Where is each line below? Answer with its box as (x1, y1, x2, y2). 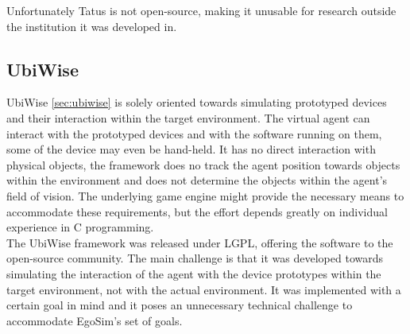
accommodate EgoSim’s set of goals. (6, 312, 183, 328)
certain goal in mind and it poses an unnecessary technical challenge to (6, 297, 353, 313)
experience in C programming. (6, 219, 154, 235)
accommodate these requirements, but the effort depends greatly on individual (6, 203, 388, 219)
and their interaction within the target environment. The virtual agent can (6, 109, 370, 126)
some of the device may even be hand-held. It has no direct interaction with (6, 141, 376, 157)
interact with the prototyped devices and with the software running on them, (6, 125, 382, 142)
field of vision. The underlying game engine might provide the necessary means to (6, 187, 404, 204)
